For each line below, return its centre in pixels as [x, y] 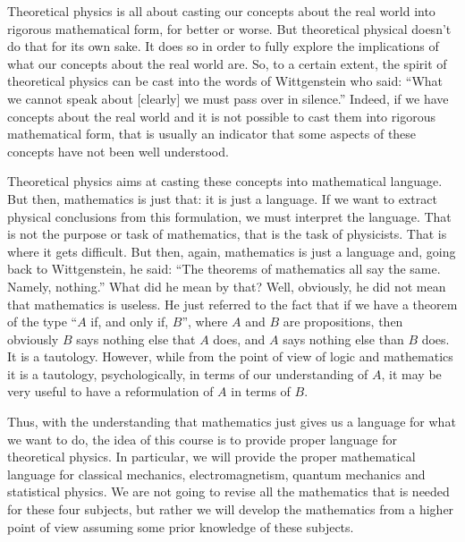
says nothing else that [136, 339]
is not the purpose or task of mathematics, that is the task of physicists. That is [227, 234]
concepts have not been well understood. [118, 151]
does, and [239, 339]
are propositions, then [343, 322]
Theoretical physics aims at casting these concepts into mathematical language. [225, 181]
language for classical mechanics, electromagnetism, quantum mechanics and [216, 474]
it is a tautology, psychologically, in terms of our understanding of [188, 373]
